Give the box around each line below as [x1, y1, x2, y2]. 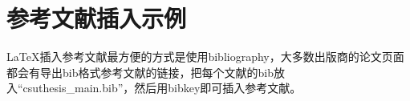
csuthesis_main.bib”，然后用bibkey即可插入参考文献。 [22, 79, 302, 96]
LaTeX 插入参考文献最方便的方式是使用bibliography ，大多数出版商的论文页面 [6, 48, 404, 65]
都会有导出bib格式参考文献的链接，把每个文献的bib [6, 63, 274, 80]
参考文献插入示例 [6, 2, 187, 34]
